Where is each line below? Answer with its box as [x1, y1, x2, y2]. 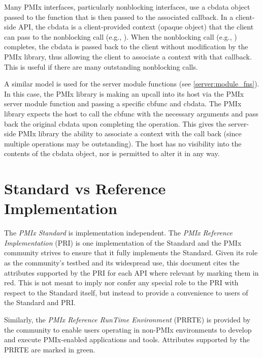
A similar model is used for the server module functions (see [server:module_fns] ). [4, 78, 259, 89]
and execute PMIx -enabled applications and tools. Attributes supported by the [4, 334, 250, 345]
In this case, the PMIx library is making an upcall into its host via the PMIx [4, 88, 244, 99]
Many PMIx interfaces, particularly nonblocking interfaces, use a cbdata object [4, 2, 250, 12]
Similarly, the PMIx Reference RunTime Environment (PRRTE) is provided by [4, 314, 251, 324]
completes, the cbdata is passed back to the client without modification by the [4, 41, 248, 52]
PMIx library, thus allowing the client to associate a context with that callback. [4, 51, 252, 62]
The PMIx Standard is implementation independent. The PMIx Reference [4, 227, 233, 238]
